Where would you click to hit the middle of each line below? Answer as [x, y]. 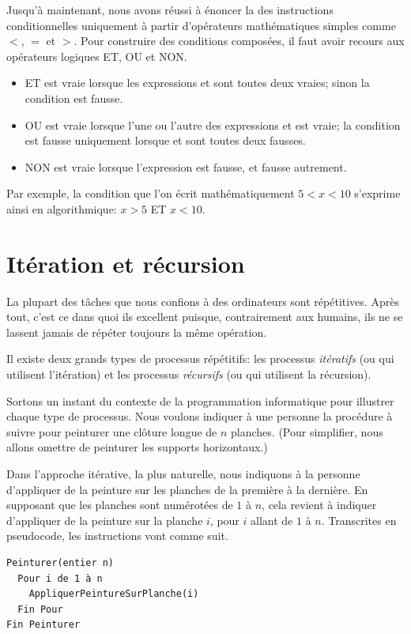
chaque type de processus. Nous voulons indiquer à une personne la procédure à [200, 416]
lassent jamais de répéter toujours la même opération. [137, 332]
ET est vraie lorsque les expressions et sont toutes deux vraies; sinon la [197, 83]
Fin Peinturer [43, 625]
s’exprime [377, 193]
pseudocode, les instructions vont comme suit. [117, 536]
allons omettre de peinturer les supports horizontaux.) [137, 447]
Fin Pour [40, 609]
